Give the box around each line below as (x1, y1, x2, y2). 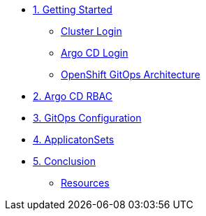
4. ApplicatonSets (33, 134, 115, 145)
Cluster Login (61, 25, 122, 37)
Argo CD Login (61, 47, 128, 59)
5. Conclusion (33, 155, 96, 167)
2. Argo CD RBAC (33, 90, 112, 102)
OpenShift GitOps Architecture (61, 69, 200, 80)
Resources (61, 177, 110, 189)
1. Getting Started (33, 3, 112, 15)
